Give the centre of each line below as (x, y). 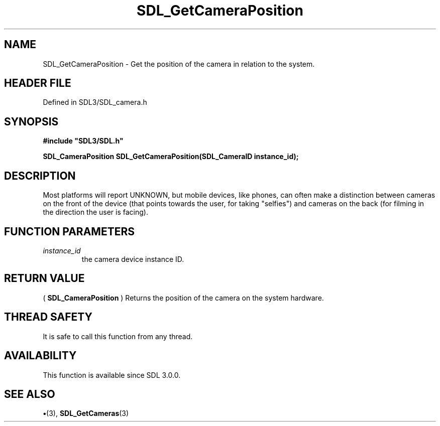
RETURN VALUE (44, 278)
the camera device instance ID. (133, 259)
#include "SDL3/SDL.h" (83, 141)
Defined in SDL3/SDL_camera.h (95, 102)
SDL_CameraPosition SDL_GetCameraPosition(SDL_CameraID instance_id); (171, 157)
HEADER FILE (38, 83)
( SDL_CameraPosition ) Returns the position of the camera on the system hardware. (183, 298)
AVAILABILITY (40, 356)
